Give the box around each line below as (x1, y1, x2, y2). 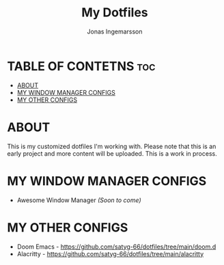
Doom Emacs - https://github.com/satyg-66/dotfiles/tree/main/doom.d (16, 242, 216, 251)
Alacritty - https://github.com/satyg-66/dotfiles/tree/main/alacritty (16, 249, 204, 257)
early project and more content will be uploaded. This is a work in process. (7, 149, 217, 158)
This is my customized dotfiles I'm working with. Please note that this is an (7, 142, 216, 150)
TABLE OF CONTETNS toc (7, 58, 156, 74)
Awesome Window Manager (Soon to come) (16, 196, 141, 204)
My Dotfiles (81, 5, 148, 20)
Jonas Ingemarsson (87, 27, 143, 36)
